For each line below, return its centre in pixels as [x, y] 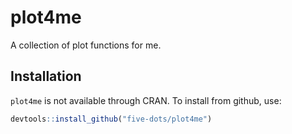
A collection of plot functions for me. [86, 45]
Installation [46, 76]
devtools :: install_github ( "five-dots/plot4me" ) [111, 119]
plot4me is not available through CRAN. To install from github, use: [146, 100]
